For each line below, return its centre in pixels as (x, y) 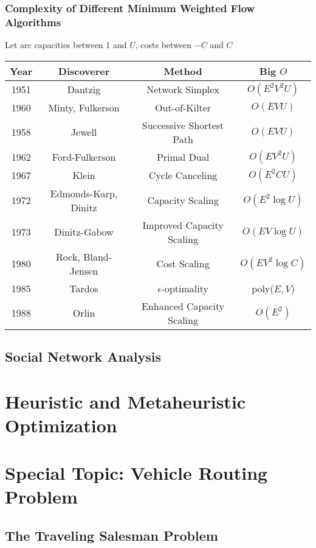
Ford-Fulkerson (84, 157)
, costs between (163, 45)
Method (183, 71)
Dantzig (84, 90)
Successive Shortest (183, 125)
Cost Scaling (183, 264)
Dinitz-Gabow (84, 232)
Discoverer (84, 71)
